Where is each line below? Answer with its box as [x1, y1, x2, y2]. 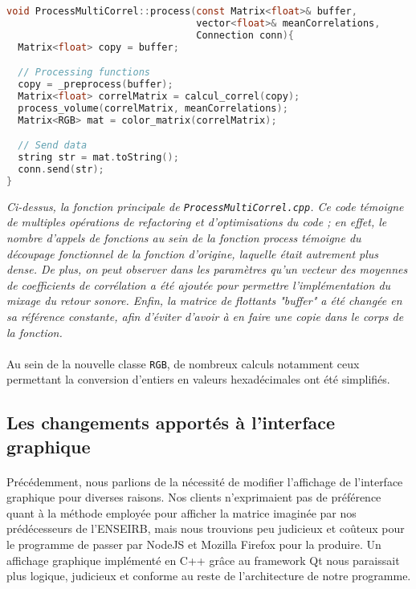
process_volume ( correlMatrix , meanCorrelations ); [18, 102, 288, 114]
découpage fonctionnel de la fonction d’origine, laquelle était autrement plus [6, 245, 379, 262]
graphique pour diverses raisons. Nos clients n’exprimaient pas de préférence [6, 489, 381, 506]
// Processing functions [18, 67, 150, 79]
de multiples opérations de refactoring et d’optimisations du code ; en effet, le [6, 213, 387, 230]
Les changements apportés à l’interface [6, 410, 336, 435]
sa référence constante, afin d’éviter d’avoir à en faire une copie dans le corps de [6, 307, 404, 324]
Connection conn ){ [196, 29, 294, 41]
